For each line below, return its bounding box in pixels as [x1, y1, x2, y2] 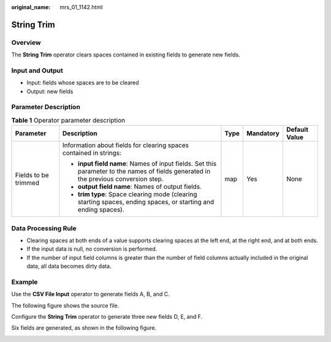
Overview [11, 38, 41, 47]
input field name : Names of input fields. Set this [77, 159, 217, 168]
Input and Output [11, 66, 64, 75]
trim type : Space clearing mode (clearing [77, 190, 197, 199]
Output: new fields [26, 88, 74, 95]
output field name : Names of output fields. [77, 183, 202, 191]
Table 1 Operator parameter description [11, 116, 126, 125]
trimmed [15, 178, 40, 187]
